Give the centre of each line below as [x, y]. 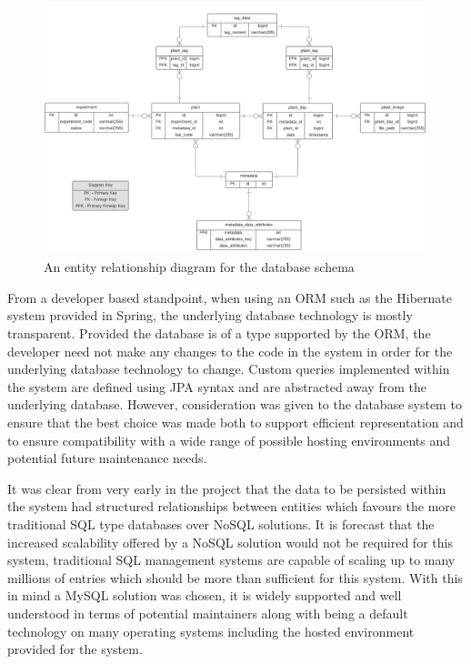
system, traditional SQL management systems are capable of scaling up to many [231, 560]
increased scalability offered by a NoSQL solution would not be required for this [230, 542]
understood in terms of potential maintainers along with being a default [208, 613]
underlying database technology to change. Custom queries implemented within [229, 369]
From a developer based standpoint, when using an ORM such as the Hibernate [230, 297]
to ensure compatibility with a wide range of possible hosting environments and [229, 440]
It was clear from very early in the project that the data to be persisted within [227, 488]
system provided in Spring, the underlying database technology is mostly [210, 315]
